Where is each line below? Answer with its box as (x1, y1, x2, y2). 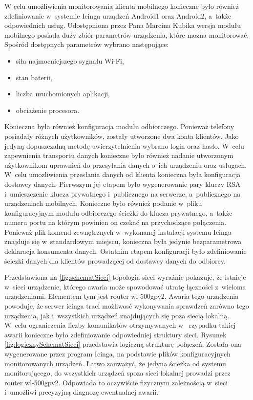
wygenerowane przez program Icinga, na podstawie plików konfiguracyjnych (4, 349, 231, 358)
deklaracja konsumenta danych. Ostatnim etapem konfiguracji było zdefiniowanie (4, 246, 247, 256)
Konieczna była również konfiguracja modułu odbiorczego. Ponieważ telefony (4, 121, 234, 132)
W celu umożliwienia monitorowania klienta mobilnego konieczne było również (4, 1, 239, 11)
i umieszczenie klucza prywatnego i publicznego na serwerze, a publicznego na (4, 188, 241, 199)
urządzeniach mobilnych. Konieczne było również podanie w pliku (4, 198, 202, 208)
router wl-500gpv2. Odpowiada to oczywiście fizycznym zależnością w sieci (4, 377, 228, 387)
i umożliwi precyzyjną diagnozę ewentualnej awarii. (4, 387, 159, 397)
